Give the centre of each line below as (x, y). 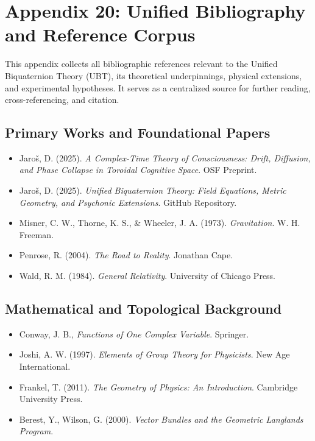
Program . (36, 431)
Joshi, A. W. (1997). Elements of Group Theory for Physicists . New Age (154, 354)
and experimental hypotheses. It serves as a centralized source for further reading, (158, 87)
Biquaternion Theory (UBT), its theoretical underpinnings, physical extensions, (154, 75)
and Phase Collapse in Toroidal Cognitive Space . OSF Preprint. (138, 170)
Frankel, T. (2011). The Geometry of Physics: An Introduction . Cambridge (158, 386)
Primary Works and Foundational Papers (138, 132)
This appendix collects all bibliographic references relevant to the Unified (141, 64)
